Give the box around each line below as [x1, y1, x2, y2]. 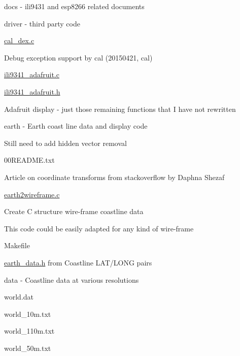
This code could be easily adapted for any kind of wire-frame [4, 223, 194, 233]
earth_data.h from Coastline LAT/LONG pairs [4, 257, 152, 268]
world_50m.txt [4, 342, 51, 353]
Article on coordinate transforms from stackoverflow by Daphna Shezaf [4, 171, 225, 182]
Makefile [4, 240, 30, 251]
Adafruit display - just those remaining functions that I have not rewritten [4, 103, 236, 114]
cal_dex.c [4, 35, 35, 46]
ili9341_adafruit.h [4, 86, 60, 97]
